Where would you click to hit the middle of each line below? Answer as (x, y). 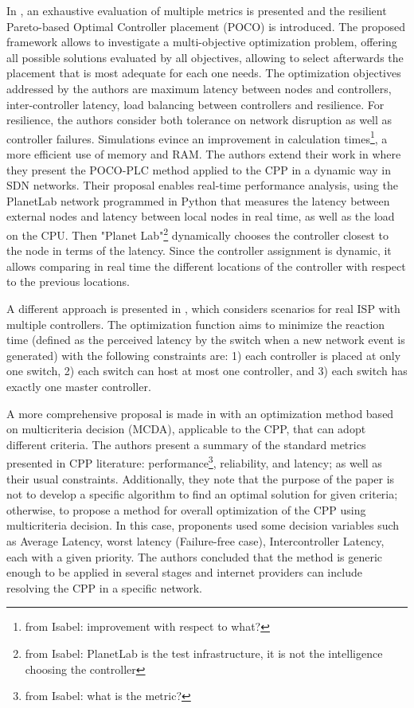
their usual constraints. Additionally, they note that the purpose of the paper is (201, 478)
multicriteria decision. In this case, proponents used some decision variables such (203, 525)
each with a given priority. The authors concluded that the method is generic (195, 556)
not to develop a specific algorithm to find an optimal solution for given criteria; (202, 494)
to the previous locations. (68, 282)
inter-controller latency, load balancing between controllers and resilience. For (195, 104)
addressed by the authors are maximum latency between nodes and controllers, (199, 88)
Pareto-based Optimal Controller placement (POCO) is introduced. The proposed (206, 26)
